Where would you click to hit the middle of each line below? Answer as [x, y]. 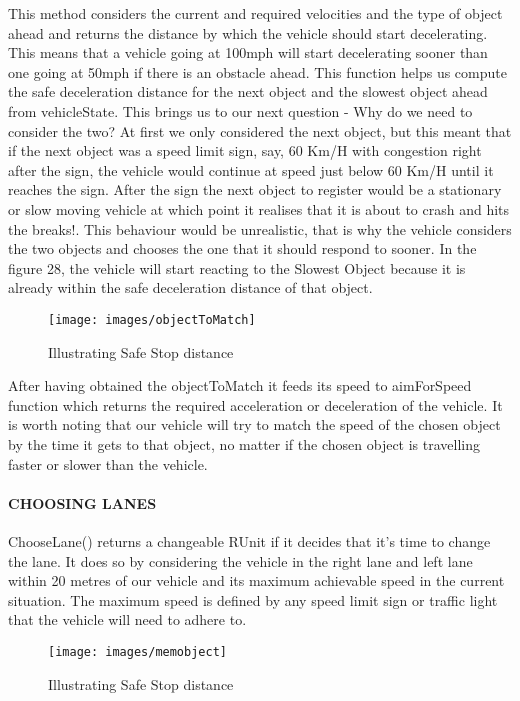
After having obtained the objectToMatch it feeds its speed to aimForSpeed [240, 385]
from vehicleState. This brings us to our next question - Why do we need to [240, 110]
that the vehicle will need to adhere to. [127, 619]
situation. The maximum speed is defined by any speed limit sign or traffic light [253, 599]
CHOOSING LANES [82, 502]
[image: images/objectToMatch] [152, 319]
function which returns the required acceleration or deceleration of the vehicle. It [255, 404]
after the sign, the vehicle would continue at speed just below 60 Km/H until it [251, 169]
